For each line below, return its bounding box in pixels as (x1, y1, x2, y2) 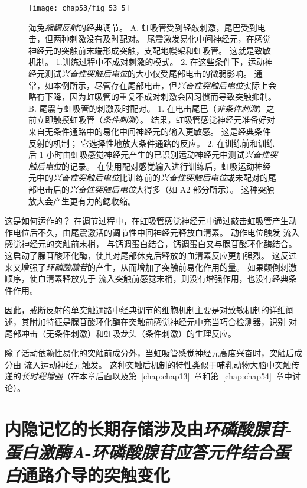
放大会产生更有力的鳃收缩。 (28, 194, 136, 207)
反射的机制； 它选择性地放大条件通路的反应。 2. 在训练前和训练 (28, 136, 275, 149)
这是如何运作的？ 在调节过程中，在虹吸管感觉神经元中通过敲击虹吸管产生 (5, 214, 289, 227)
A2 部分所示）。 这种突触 (179, 183, 275, 195)
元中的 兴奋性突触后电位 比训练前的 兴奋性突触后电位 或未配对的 (28, 171, 268, 184)
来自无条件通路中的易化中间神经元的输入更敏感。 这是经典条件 (28, 125, 271, 137)
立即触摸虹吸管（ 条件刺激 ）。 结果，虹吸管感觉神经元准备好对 (36, 113, 275, 126)
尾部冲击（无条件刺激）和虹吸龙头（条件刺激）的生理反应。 (5, 327, 236, 339)
